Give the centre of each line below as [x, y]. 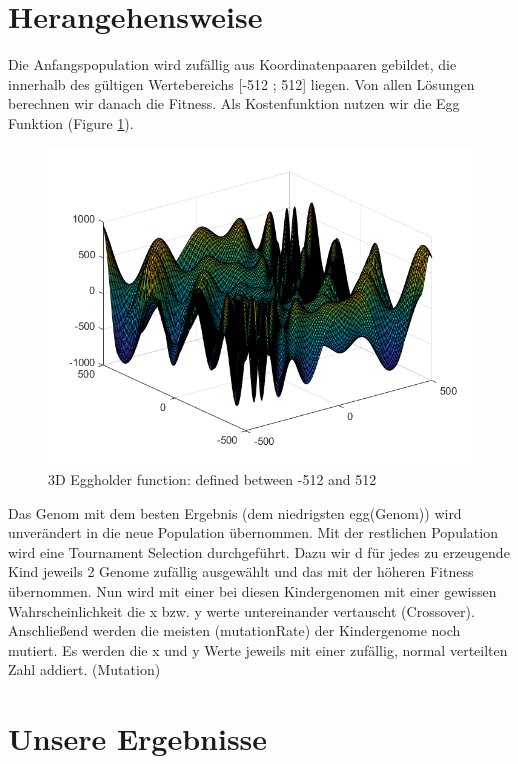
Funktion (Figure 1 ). [71, 122]
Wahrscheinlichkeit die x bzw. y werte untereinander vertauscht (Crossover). [241, 610]
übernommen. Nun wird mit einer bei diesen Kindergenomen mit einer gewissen [252, 591]
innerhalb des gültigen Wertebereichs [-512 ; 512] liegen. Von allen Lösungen [241, 83]
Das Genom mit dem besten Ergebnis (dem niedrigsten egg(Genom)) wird [235, 512]
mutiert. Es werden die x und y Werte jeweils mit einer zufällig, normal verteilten [258, 649]
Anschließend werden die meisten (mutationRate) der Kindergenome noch [234, 630]
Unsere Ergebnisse [138, 738]
